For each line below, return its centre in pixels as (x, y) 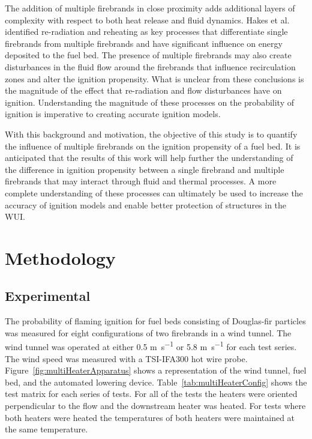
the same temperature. (46, 429)
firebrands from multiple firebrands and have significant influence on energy (144, 43)
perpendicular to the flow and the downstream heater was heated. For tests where (155, 406)
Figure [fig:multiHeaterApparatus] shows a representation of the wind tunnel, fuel (156, 370)
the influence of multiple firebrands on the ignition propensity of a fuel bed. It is (153, 146)
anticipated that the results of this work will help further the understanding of (149, 158)
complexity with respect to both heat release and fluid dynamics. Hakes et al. (147, 20)
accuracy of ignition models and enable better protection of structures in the (146, 204)
